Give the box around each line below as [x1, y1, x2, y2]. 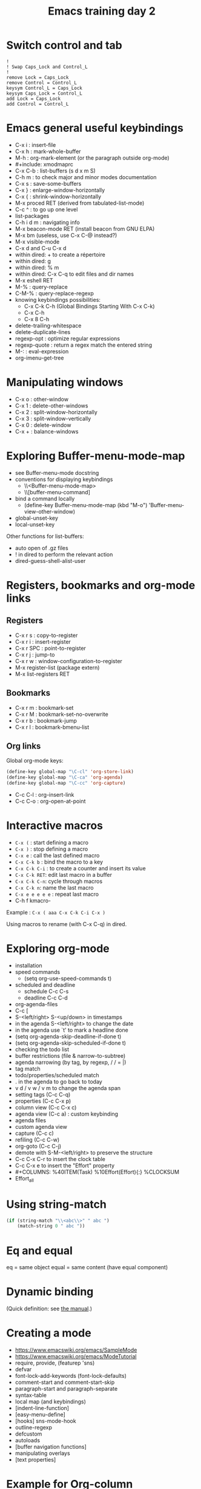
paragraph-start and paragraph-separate [15, 1385, 118, 1392]
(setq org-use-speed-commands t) [24, 975, 112, 982]
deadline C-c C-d [24, 994, 68, 1001]
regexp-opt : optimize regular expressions [15, 335, 120, 342]
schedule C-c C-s [24, 987, 69, 995]
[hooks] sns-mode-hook [15, 1417, 77, 1425]
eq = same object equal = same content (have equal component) [6, 1264, 168, 1271]
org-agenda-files [15, 1000, 58, 1007]
